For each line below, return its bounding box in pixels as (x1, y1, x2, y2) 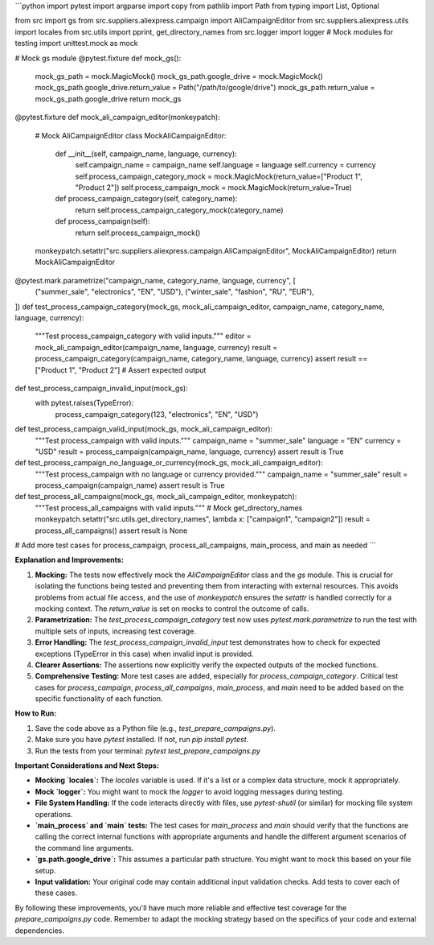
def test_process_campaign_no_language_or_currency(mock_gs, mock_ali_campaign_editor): (14, 458, 323, 468)
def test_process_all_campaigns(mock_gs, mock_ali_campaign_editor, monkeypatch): (14, 492, 297, 501)
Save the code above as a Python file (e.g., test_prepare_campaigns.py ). (35, 723, 276, 732)
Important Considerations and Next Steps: (14, 761, 160, 770)
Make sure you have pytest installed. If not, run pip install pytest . (35, 735, 249, 745)
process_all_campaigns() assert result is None (35, 526, 188, 535)
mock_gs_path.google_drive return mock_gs (35, 93, 182, 104)
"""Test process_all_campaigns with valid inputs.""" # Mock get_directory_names (35, 503, 303, 513)
